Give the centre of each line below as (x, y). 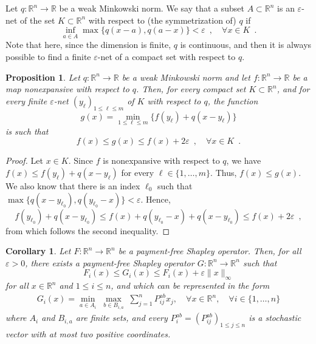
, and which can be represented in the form (190, 285)
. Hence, (156, 199)
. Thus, (224, 172)
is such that (27, 131)
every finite (26, 100)
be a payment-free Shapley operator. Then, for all (210, 251)
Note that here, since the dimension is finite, (88, 45)
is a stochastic (275, 318)
